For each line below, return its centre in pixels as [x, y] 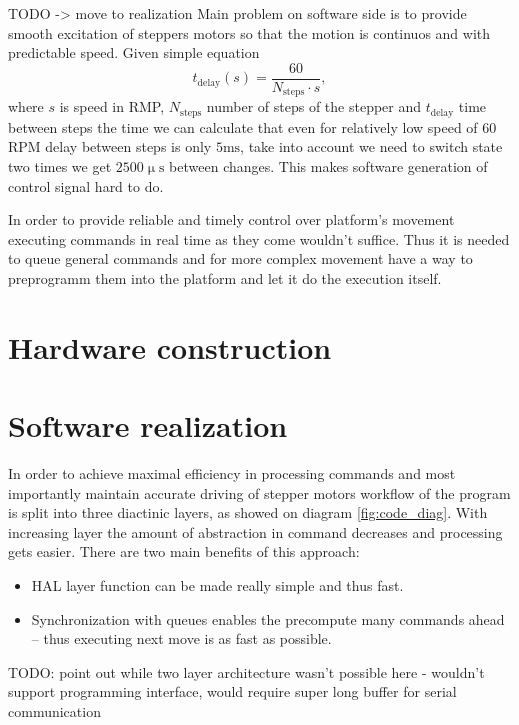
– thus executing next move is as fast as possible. [181, 638]
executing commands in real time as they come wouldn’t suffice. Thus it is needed [259, 238]
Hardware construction [170, 346]
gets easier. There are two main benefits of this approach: [184, 551]
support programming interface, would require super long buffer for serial [232, 691]
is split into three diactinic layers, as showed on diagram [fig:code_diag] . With [248, 512]
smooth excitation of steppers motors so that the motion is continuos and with [249, 32]
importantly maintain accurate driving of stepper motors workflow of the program [259, 492]
